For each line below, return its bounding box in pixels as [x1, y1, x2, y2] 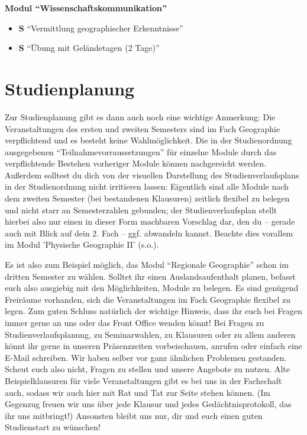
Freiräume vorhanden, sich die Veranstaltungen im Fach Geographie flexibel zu [5, 293, 291, 305]
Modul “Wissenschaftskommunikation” [5, 2, 167, 14]
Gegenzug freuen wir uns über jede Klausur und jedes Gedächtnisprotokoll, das [5, 398, 292, 410]
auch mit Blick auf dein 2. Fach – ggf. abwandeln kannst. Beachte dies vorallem [5, 226, 293, 239]
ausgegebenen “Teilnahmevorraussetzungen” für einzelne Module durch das [5, 145, 277, 158]
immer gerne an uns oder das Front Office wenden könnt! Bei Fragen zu [5, 316, 264, 328]
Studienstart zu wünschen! [5, 421, 101, 433]
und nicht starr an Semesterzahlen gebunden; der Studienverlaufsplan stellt [5, 203, 277, 216]
